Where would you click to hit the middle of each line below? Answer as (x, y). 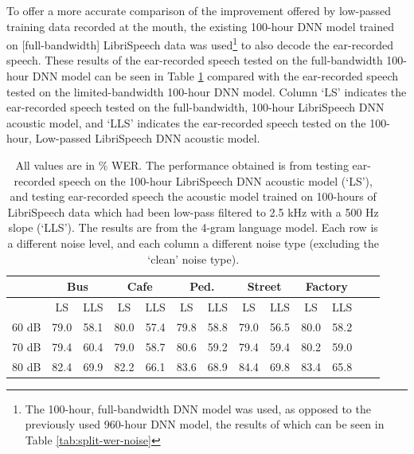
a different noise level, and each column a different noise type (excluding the (193, 243)
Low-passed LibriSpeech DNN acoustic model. (148, 138)
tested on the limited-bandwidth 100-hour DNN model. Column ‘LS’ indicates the (207, 91)
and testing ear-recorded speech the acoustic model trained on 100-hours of (193, 196)
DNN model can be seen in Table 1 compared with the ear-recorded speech (215, 76)
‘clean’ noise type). (193, 258)
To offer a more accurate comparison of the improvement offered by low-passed (199, 10)
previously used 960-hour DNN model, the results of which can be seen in (205, 424)
